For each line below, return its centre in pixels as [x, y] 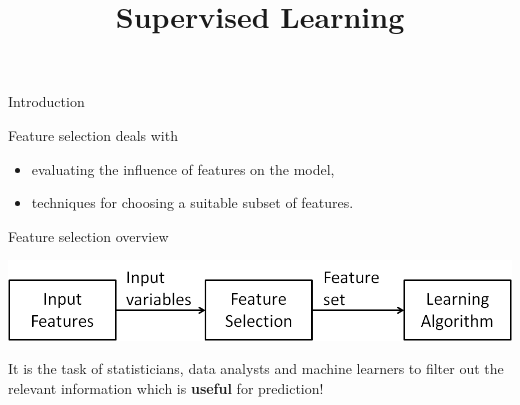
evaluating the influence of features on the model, [183, 168]
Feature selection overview [88, 235]
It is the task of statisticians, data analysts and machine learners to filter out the [256, 368]
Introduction [46, 101]
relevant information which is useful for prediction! [166, 387]
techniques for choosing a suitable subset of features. [192, 202]
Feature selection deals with [93, 134]
